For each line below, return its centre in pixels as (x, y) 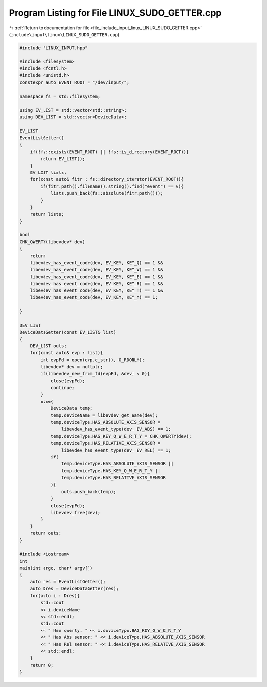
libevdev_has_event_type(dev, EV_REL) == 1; (116, 450)
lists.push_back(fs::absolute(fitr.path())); (107, 194)
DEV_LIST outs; (48, 346)
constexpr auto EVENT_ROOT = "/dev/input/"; (74, 82)
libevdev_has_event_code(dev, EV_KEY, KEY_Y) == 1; (94, 297)
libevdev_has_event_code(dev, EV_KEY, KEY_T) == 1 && (96, 290)
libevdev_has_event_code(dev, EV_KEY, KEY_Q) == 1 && (96, 263)
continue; (63, 388)
